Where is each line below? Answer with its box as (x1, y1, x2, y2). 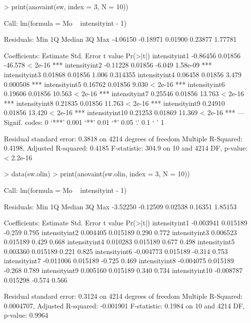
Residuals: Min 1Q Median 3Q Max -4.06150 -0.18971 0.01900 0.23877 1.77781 (4, 34, 237, 44)
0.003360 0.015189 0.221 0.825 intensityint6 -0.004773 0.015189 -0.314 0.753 (4, 246, 228, 256)
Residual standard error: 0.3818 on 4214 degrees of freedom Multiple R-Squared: (4, 133, 243, 143)
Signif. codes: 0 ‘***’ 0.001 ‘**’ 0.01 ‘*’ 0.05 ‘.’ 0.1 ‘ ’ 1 (4, 117, 164, 127)
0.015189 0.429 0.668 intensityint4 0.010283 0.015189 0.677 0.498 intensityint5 (4, 237, 235, 247)
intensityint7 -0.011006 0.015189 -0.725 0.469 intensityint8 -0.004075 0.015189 (4, 255, 234, 266)
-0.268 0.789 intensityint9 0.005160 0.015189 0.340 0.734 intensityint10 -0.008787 (4, 265, 243, 275)
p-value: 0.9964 (4, 310, 48, 320)
